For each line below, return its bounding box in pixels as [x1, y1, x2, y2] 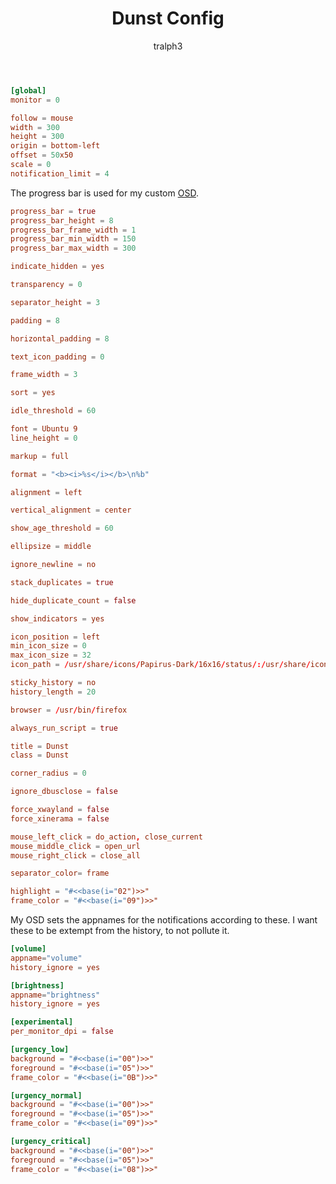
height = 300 [10, 132, 65, 142]
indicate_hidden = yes [10, 262, 105, 272]
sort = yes [10, 388, 56, 398]
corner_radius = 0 [10, 768, 87, 779]
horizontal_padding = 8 [10, 333, 110, 344]
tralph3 [153, 40, 183, 52]
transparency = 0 [10, 280, 83, 290]
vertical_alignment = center [10, 505, 132, 516]
